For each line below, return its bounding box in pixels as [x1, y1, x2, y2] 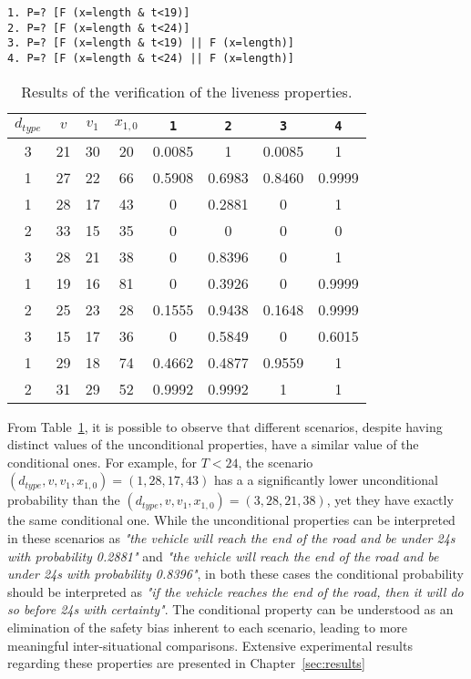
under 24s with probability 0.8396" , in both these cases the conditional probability [7, 564, 464, 583]
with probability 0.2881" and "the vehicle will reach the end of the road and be [7, 546, 439, 565]
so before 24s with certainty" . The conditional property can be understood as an [7, 600, 454, 619]
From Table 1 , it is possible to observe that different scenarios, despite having [7, 417, 443, 436]
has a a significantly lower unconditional [213, 470, 438, 489]
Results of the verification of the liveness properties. [21, 80, 353, 102]
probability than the [7, 490, 120, 509]
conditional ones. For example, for [7, 452, 198, 471]
